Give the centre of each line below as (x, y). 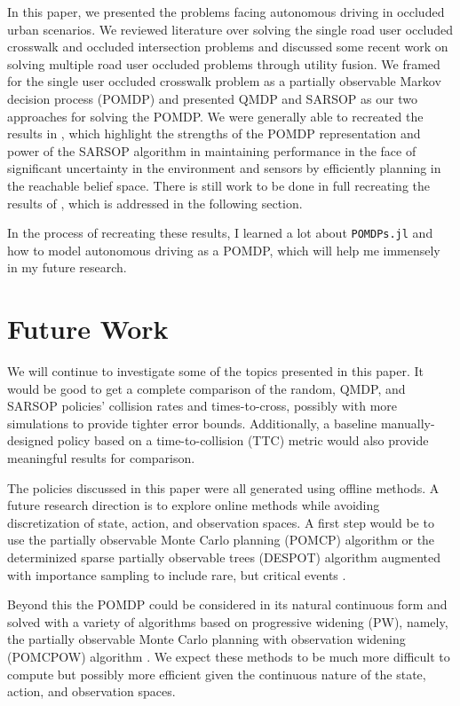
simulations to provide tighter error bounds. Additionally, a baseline (192, 423)
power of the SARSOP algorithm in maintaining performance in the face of (212, 150)
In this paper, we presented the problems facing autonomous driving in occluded (226, 12)
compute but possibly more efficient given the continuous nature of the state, (217, 674)
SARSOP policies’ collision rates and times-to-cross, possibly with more (202, 406)
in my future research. (67, 267)
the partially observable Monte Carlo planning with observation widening (206, 639)
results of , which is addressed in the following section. (155, 203)
